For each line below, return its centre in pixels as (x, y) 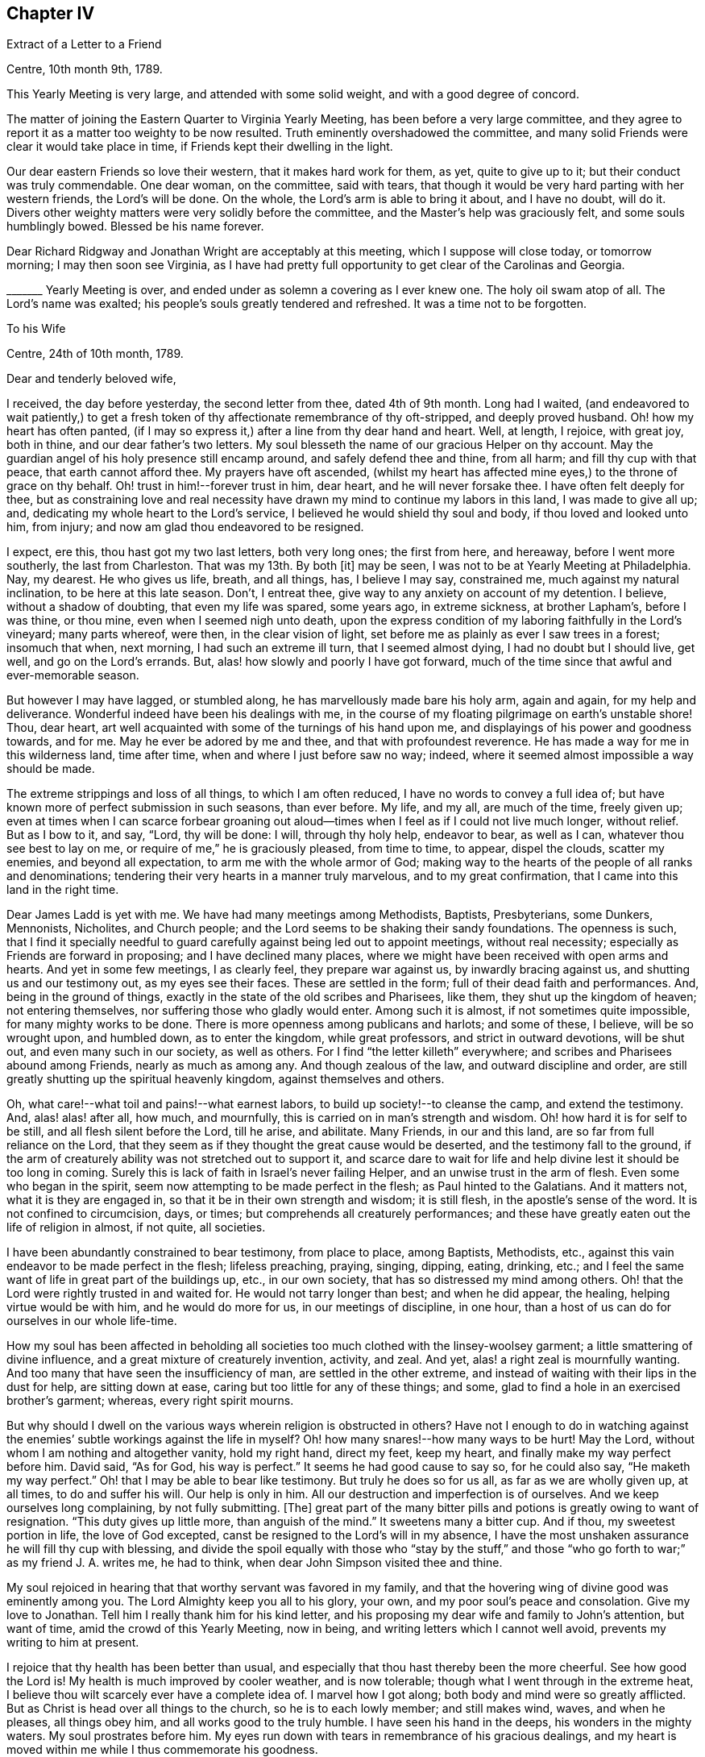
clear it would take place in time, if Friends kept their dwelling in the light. (200, 147)
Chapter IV (51, 13)
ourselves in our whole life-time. (92, 1321)
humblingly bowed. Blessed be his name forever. (135, 226)
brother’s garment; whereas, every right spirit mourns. (150, 1401)
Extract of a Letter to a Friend (84, 44)
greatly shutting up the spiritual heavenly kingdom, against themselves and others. (226, 1079)
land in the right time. (63, 890)
